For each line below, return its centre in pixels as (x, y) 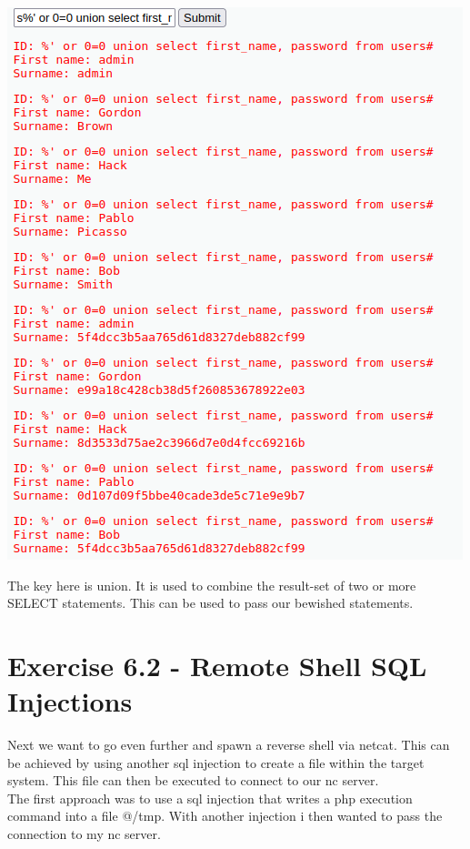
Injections (70, 701)
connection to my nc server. (84, 834)
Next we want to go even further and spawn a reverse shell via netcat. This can (229, 745)
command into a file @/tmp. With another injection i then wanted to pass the (225, 816)
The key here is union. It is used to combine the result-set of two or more (212, 585)
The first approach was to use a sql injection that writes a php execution (210, 798)
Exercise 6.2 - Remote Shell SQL (217, 665)
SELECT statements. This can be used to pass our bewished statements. (210, 603)
